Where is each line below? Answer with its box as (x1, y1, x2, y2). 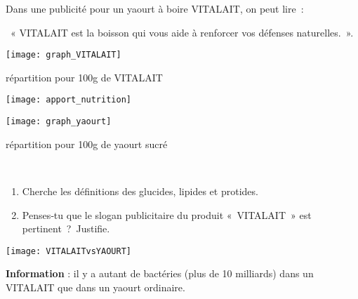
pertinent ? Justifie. (22, 221, 110, 236)
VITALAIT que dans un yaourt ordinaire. (6, 279, 185, 294)
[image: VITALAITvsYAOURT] (6, 246, 131, 256)
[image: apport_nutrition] (6, 95, 131, 105)
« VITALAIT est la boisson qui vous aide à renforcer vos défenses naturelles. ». (10, 25, 354, 39)
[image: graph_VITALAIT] (6, 50, 121, 60)
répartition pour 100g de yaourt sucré (6, 136, 168, 151)
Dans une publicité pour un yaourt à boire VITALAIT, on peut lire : (6, 1, 304, 15)
